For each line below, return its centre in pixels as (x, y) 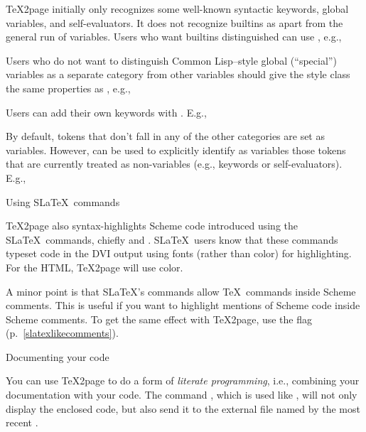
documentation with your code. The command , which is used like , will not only (182, 395)
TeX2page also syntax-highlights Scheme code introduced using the (152, 226)
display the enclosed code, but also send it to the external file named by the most (183, 408)
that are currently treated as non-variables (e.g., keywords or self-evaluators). (174, 164)
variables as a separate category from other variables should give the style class (178, 74)
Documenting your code (58, 356)
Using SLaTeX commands (63, 201)
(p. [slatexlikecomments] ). (62, 333)
